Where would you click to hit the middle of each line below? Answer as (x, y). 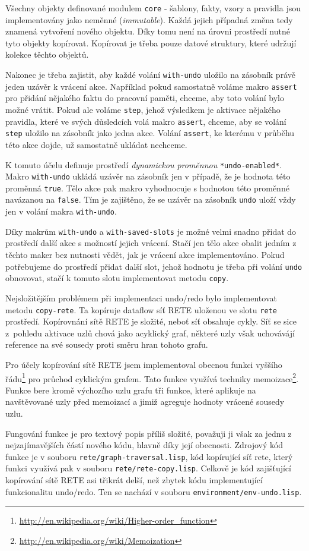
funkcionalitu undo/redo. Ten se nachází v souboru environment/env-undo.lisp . (154, 491)
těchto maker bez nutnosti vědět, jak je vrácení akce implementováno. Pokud (145, 255)
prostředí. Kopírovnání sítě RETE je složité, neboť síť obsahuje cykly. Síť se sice (151, 321)
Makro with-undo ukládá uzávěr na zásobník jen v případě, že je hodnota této (148, 176)
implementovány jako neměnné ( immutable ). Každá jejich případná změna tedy (149, 19)
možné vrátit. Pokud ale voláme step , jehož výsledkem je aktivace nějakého (143, 109)
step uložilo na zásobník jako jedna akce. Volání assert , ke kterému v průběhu (150, 133)
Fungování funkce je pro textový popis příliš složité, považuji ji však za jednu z (149, 433)
